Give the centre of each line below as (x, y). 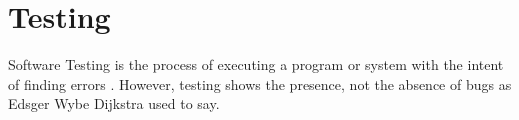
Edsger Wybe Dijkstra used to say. (114, 103)
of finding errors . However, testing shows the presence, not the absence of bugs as (260, 83)
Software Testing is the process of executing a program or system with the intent (256, 64)
